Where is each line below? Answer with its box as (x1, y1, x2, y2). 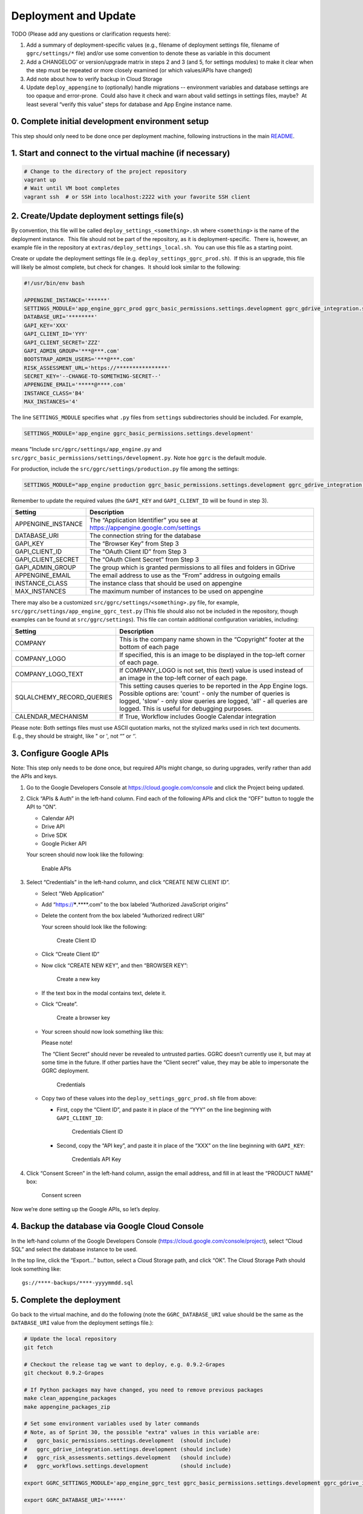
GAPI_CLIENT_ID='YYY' (24, 331, 88, 337)
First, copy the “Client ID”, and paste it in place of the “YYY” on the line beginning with (56, 1106, 272, 1113)
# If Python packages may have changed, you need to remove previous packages (24, 1386, 263, 1393)
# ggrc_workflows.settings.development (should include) (24, 1463, 232, 1470)
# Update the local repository (24, 1335, 117, 1343)
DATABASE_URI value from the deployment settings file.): (11, 1319, 154, 1326)
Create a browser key (56, 1014, 110, 1022)
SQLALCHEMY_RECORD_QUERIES (15, 693, 113, 701)
